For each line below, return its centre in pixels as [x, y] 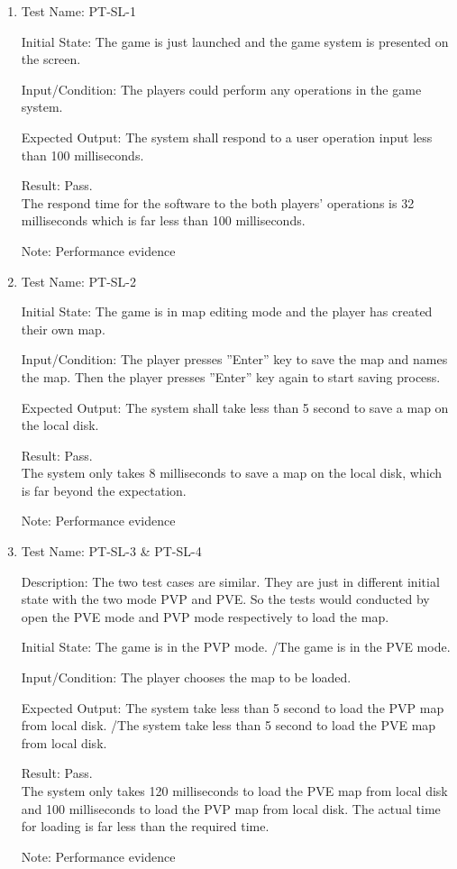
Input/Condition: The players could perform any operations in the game [221, 89]
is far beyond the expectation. [104, 490]
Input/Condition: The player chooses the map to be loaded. [186, 677]
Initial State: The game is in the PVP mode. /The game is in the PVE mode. [236, 647]
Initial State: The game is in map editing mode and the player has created [227, 311]
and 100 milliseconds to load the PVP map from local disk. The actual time [231, 808]
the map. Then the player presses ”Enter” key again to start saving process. [231, 376]
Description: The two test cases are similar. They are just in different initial [230, 581]
